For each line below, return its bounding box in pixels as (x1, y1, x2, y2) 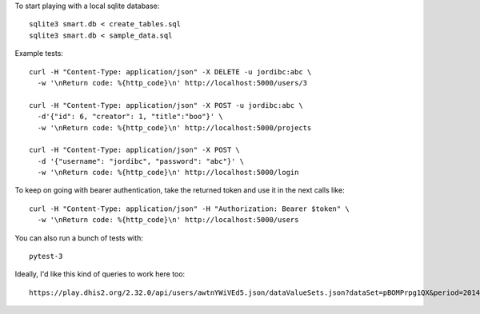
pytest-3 (29, 252, 63, 261)
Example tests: (14, 49, 64, 58)
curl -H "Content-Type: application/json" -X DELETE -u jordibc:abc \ (29, 67, 312, 76)
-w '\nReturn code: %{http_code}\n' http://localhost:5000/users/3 (37, 78, 308, 87)
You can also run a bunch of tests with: (14, 233, 144, 243)
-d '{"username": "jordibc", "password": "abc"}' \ (37, 157, 244, 165)
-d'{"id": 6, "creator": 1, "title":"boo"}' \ (37, 112, 223, 121)
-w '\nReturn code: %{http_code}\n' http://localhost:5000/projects (37, 123, 312, 132)
